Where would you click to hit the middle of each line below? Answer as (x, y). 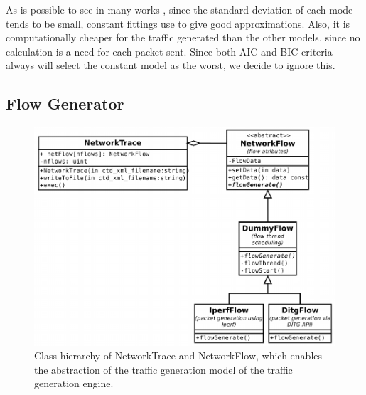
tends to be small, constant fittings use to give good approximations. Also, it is (178, 23)
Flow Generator (65, 104)
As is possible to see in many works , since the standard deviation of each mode (179, 9)
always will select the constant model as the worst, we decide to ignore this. (171, 65)
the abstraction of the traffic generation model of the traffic (163, 369)
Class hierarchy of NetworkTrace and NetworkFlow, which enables (178, 355)
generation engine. (74, 383)
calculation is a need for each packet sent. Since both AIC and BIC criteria (169, 51)
